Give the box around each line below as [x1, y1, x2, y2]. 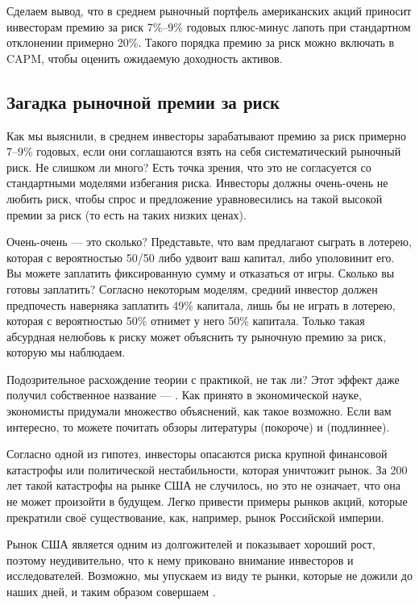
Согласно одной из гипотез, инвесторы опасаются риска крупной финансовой [6, 445, 388, 462]
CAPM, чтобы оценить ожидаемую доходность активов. [6, 49, 283, 66]
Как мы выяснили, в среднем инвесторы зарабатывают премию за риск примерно [6, 127, 407, 144]
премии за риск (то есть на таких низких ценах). [6, 206, 247, 223]
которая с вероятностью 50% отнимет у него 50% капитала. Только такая [6, 312, 365, 329]
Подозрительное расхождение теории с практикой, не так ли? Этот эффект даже [6, 370, 400, 387]
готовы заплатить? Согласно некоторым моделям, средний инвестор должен [6, 280, 378, 297]
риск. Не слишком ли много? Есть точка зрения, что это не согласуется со [6, 158, 371, 175]
